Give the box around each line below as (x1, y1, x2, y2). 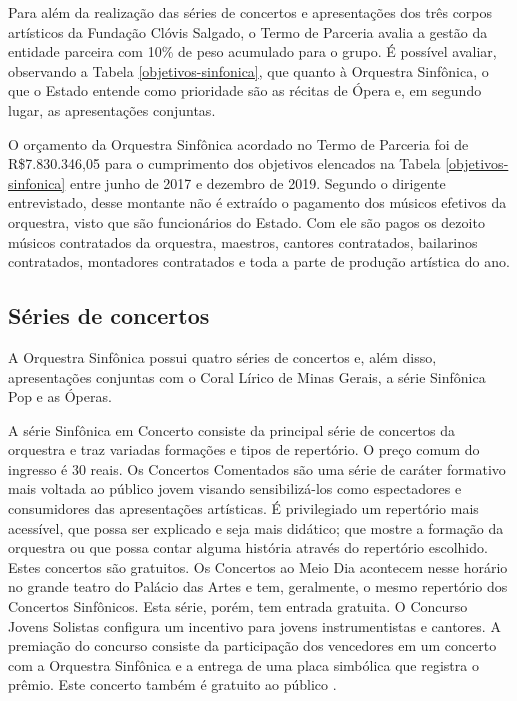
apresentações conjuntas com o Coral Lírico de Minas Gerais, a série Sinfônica (8, 366, 486, 387)
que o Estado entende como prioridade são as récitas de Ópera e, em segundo (8, 80, 482, 101)
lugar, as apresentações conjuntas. (8, 99, 216, 120)
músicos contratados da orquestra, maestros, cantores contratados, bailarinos (8, 231, 478, 252)
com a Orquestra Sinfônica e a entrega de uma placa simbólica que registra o (8, 654, 479, 675)
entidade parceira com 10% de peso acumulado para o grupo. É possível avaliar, (8, 41, 497, 62)
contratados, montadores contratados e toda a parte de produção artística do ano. (8, 251, 510, 272)
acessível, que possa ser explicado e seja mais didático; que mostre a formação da (8, 517, 504, 538)
